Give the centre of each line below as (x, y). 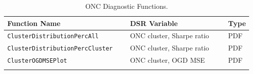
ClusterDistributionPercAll (53, 37)
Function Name (34, 23)
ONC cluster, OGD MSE (167, 60)
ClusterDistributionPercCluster (60, 49)
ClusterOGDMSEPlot (37, 61)
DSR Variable (154, 23)
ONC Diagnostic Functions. (126, 6)
